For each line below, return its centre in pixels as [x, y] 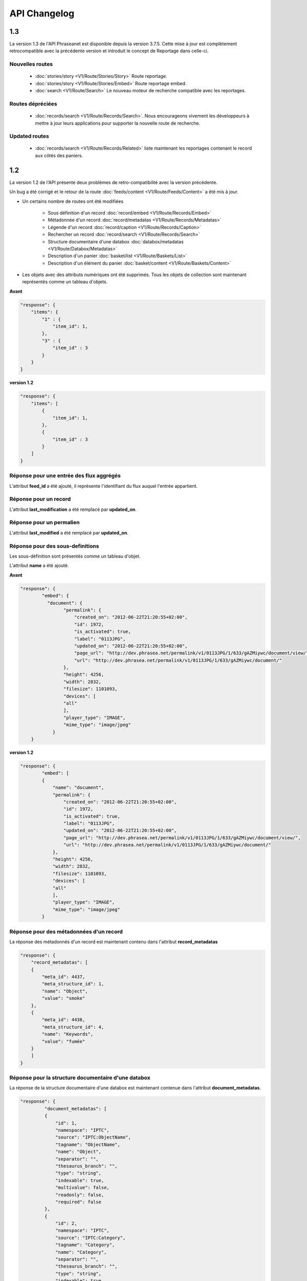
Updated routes [29, 136]
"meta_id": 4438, [63, 1020]
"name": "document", [78, 788]
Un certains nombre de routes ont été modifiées [73, 201]
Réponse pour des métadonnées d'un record [66, 932]
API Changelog [42, 13]
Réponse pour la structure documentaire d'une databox [80, 1078]
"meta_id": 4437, [63, 977]
